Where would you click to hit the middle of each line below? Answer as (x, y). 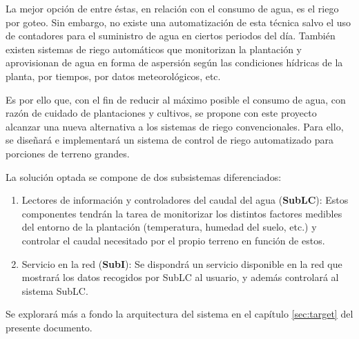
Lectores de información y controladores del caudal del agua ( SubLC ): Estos (185, 200)
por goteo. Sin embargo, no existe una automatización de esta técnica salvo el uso (178, 22)
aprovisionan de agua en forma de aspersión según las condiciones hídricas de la (174, 62)
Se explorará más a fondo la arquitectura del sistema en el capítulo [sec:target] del (179, 314)
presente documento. (49, 327)
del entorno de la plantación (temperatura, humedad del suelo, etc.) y (169, 227)
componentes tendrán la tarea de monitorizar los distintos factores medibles (182, 213)
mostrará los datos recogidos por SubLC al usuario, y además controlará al (180, 277)
